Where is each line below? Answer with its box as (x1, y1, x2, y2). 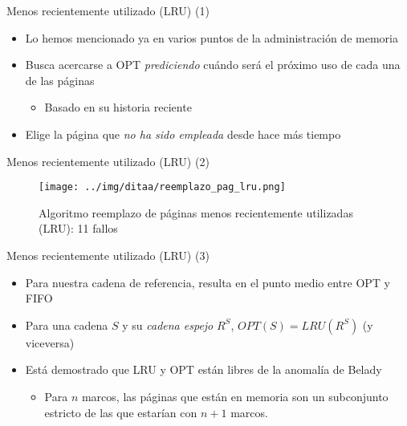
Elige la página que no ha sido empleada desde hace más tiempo (25, 125, 341, 142)
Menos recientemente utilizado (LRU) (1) (6, 2, 210, 18)
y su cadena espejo (122, 316, 214, 333)
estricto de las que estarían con (44, 404, 197, 420)
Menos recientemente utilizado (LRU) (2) (6, 152, 210, 169)
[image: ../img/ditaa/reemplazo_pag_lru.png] (39, 181, 286, 193)
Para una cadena (25, 316, 108, 333)
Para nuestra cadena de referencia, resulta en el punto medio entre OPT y (25, 274, 390, 290)
